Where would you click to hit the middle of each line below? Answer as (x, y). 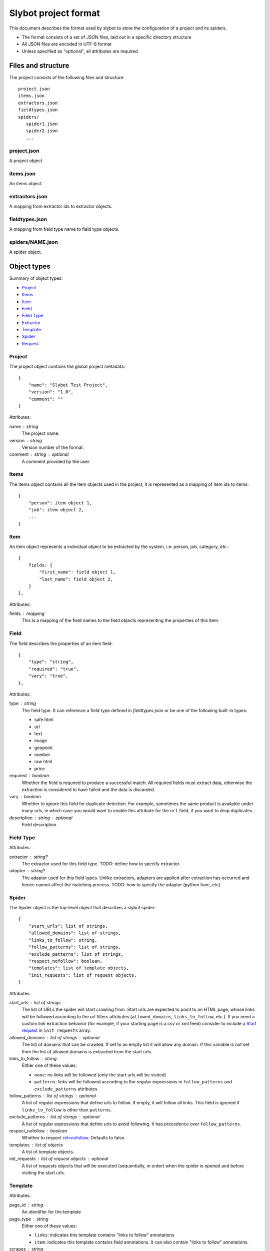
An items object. (26, 184)
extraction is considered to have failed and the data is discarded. (88, 790)
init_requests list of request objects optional (59, 1159)
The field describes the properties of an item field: (61, 644)
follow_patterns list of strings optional (52, 1095)
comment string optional (39, 454)
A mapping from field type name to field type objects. (64, 229)
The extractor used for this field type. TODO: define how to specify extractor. (101, 864)
